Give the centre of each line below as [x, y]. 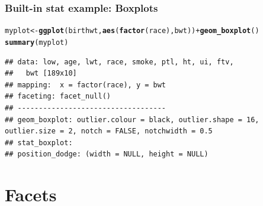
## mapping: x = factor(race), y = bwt [86, 85]
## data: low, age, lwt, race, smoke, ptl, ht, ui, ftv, [119, 62]
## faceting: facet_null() [58, 97]
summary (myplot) [37, 42]
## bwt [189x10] [41, 73]
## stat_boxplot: [39, 143]
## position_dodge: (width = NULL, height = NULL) [107, 154]
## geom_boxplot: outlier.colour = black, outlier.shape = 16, [132, 120]
